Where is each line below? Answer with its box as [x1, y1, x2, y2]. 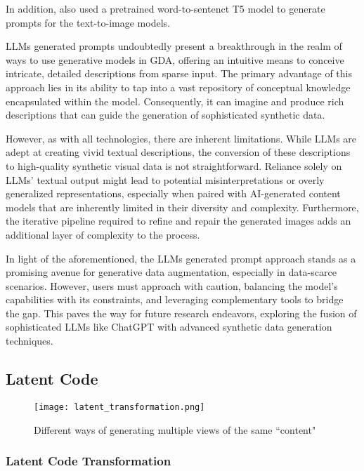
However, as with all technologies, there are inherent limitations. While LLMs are [6, 131, 357, 145]
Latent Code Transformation [6, 452, 171, 470]
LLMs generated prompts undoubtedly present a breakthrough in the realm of [6, 39, 342, 53]
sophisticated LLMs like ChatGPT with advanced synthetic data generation [6, 319, 332, 334]
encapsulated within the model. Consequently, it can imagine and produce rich [6, 93, 344, 108]
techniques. [6, 333, 53, 348]
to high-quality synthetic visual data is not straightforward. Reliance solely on [6, 158, 342, 173]
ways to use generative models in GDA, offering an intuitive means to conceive [6, 52, 344, 67]
